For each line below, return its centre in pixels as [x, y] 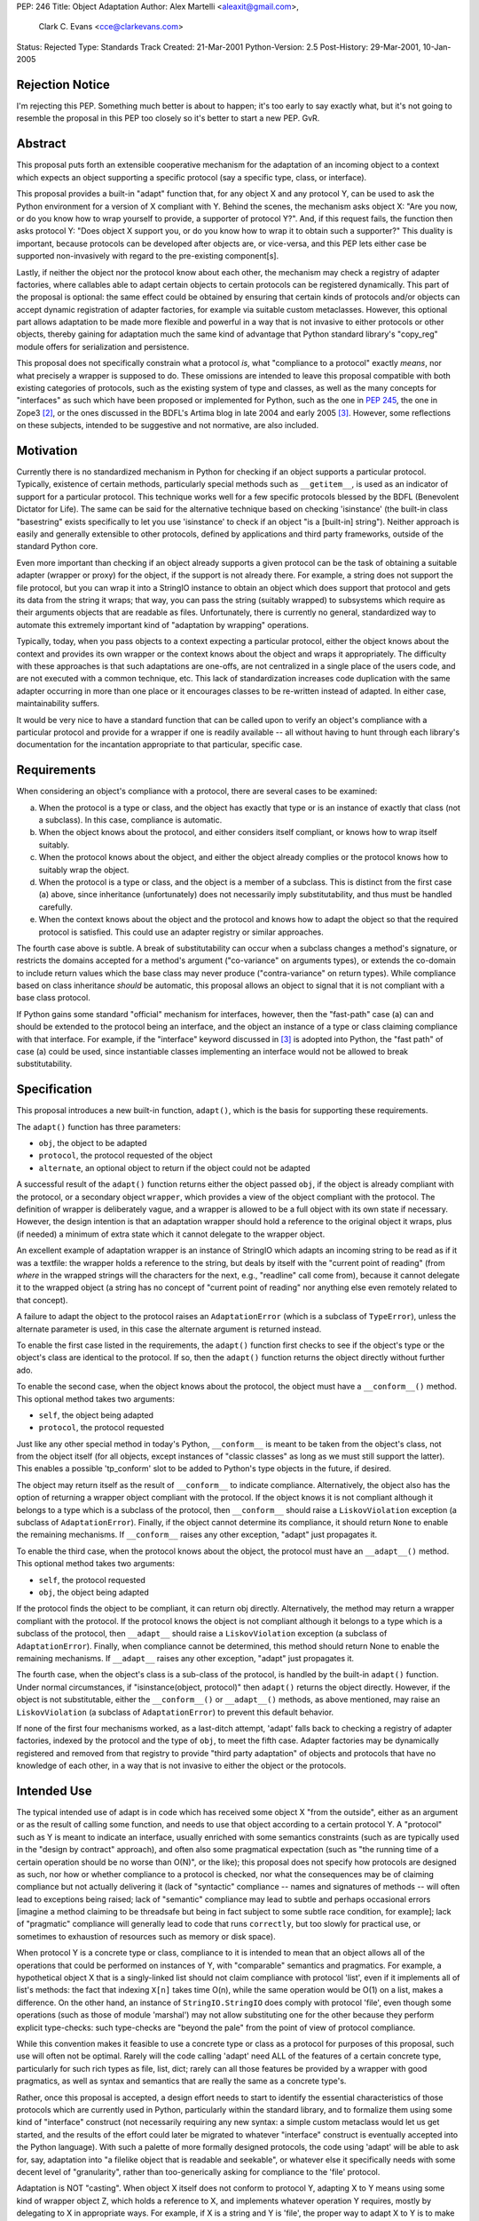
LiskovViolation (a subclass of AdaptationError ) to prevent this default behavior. [175, 1712]
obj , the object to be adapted [93, 1143]
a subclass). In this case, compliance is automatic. [130, 820]
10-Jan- [437, 47]
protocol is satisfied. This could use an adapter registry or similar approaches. [181, 932]
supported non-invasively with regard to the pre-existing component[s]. [148, 256]
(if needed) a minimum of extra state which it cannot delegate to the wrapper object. [171, 1234]
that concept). [42, 1300]
